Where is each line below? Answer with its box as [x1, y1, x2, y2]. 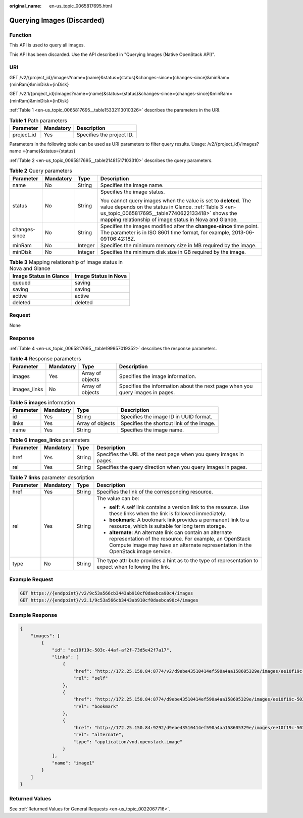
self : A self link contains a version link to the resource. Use [109, 504, 249, 511]
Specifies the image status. [100, 188, 165, 195]
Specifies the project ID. [76, 131, 134, 138]
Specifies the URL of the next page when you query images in [96, 451, 244, 458]
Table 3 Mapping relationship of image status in [9, 258, 123, 265]
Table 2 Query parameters [9, 167, 73, 174]
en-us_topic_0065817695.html [49, 3, 112, 9]
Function [9, 31, 32, 38]
